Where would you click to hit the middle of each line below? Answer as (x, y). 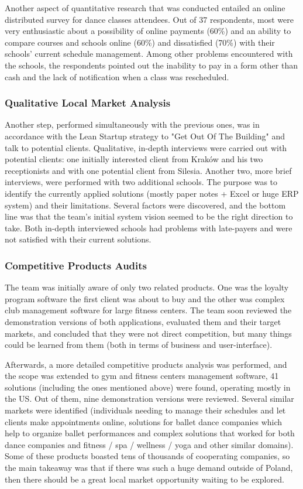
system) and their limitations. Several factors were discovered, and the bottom (145, 205)
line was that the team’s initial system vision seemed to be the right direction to (149, 216)
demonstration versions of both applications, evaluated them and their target (143, 321)
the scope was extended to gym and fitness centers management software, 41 (142, 376)
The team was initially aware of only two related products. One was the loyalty (147, 287)
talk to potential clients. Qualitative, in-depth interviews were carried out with (146, 147)
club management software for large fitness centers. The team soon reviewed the (148, 310)
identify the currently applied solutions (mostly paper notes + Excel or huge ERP (152, 193)
